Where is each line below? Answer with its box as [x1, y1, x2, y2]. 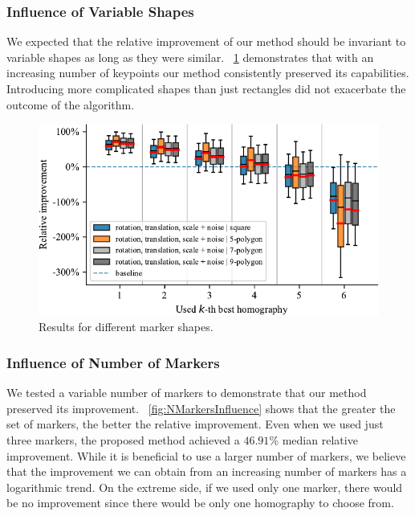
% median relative [269, 432, 358, 448]
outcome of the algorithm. [6, 96, 135, 113]
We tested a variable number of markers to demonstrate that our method [6, 384, 367, 401]
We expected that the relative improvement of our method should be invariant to [6, 33, 406, 50]
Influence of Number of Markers [6, 352, 220, 372]
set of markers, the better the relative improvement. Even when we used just [6, 416, 384, 432]
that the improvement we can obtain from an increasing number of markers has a [6, 463, 407, 480]
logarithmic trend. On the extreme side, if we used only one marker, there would [6, 478, 403, 495]
